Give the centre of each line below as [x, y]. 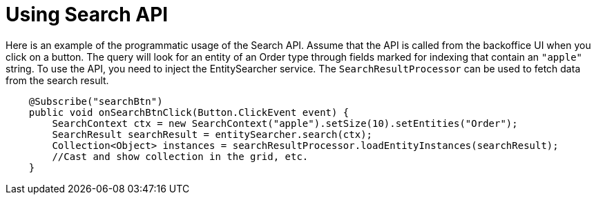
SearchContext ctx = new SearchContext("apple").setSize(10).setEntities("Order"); [285, 123]
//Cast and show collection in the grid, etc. [180, 156]
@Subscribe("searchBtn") [96, 101]
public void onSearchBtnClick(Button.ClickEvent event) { [189, 112]
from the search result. [57, 80]
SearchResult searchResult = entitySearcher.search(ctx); [212, 134]
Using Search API [87, 14]
